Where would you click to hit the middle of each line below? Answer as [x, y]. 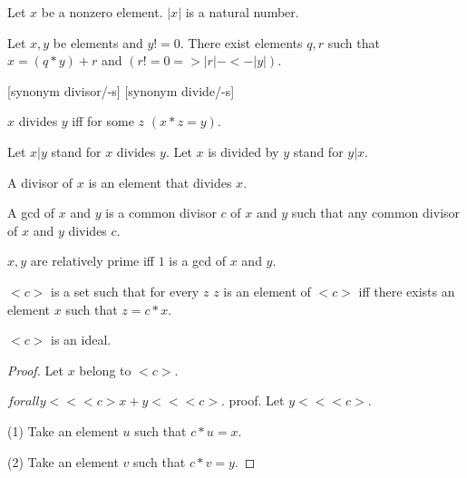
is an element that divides [160, 182]
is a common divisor [161, 213]
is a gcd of [198, 261]
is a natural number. [242, 12]
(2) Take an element [63, 461]
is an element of [267, 291]
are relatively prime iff [92, 261]
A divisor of [40, 182]
